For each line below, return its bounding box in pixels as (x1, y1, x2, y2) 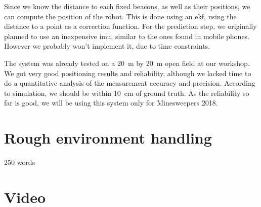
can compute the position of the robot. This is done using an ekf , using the (4, 11, 237, 21)
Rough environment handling (4, 127, 212, 148)
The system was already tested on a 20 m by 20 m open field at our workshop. (4, 57, 250, 68)
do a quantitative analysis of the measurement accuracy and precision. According (4, 78, 255, 88)
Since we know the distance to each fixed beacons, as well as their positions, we (4, 1, 250, 11)
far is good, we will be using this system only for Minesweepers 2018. (4, 97, 218, 108)
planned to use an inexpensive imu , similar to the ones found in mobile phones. (4, 30, 250, 41)
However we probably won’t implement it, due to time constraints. (4, 41, 210, 51)
